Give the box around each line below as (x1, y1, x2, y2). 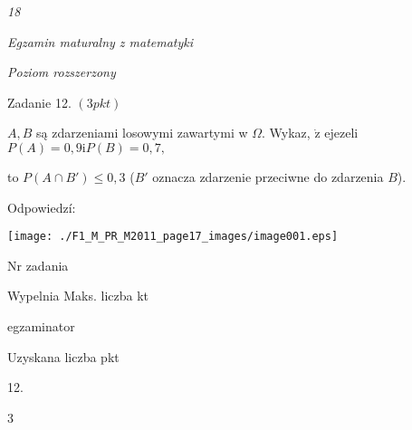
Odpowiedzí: (7, 197, 76, 216)
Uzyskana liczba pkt (7, 347, 120, 366)
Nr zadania (7, 255, 69, 274)
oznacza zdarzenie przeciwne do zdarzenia (152, 167, 384, 186)
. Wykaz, (262, 123, 311, 142)
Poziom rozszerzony (7, 62, 116, 81)
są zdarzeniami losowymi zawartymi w (36, 123, 248, 142)
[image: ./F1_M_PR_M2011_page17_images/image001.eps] (7, 230, 339, 244)
